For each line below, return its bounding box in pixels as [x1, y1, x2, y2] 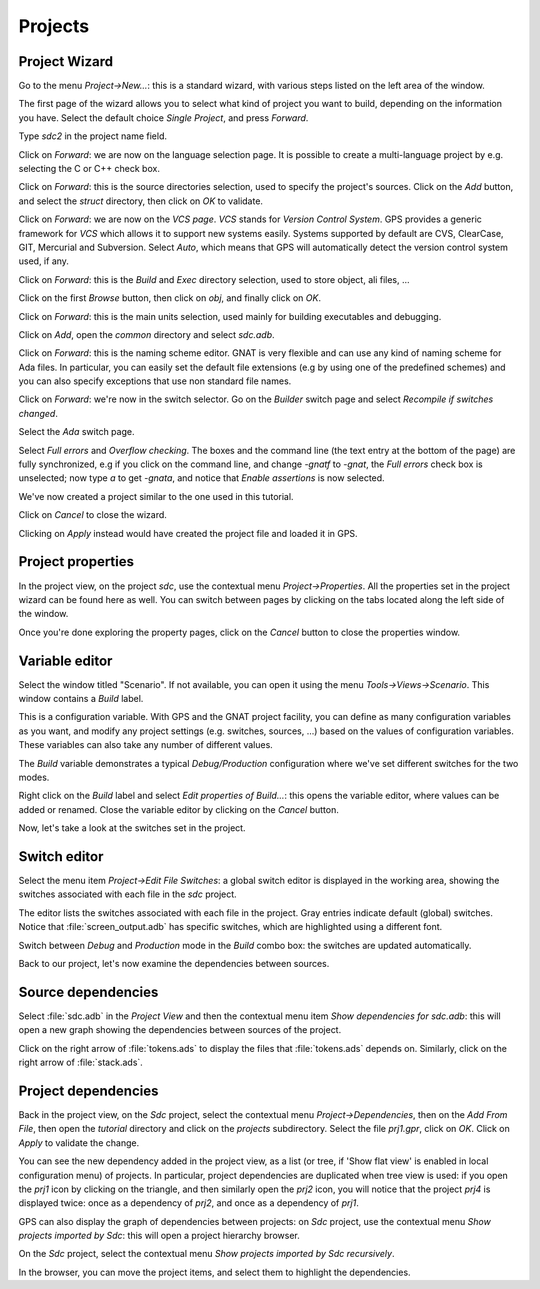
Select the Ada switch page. [18, 426, 135, 438]
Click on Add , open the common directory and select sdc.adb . [18, 328, 275, 340]
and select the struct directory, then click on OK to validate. [18, 195, 264, 207]
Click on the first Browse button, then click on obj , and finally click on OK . [18, 292, 322, 304]
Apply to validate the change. [18, 1136, 140, 1149]
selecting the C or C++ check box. [18, 163, 160, 175]
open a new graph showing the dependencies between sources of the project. [18, 1024, 342, 1036]
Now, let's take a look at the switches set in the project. [18, 822, 246, 834]
